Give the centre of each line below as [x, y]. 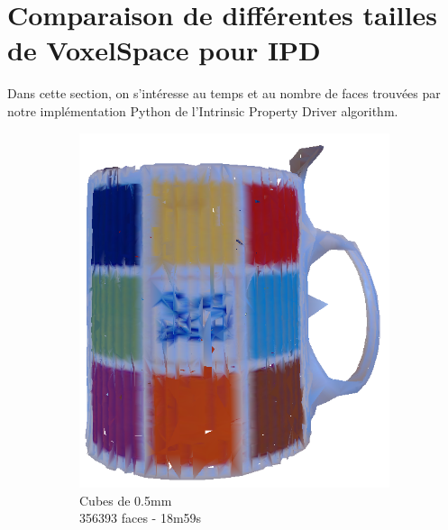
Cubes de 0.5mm [126, 500]
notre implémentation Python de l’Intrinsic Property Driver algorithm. [203, 110]
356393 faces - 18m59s [141, 518]
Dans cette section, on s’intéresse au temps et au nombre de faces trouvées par [224, 93]
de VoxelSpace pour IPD [164, 50]
